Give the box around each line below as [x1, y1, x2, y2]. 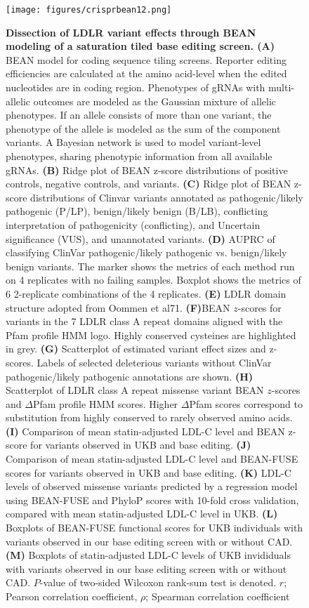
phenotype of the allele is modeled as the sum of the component [6, 121, 281, 136]
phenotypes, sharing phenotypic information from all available [6, 149, 272, 163]
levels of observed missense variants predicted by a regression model [6, 479, 298, 494]
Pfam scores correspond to [189, 396, 303, 411]
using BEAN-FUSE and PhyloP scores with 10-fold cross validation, [6, 492, 299, 507]
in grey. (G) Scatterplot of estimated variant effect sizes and [6, 341, 266, 356]
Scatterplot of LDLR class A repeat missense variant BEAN [6, 383, 264, 397]
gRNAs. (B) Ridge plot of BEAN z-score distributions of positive [6, 162, 288, 177]
